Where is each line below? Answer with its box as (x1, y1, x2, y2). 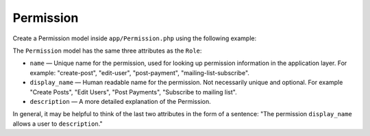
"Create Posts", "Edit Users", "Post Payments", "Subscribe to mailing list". (29, 87, 237, 96)
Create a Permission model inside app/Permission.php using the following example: (12, 34, 257, 42)
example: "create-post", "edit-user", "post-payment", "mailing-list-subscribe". (29, 68, 250, 77)
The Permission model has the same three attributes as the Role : (12, 46, 202, 55)
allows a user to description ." (12, 120, 103, 128)
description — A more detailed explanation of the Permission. (29, 97, 212, 105)
